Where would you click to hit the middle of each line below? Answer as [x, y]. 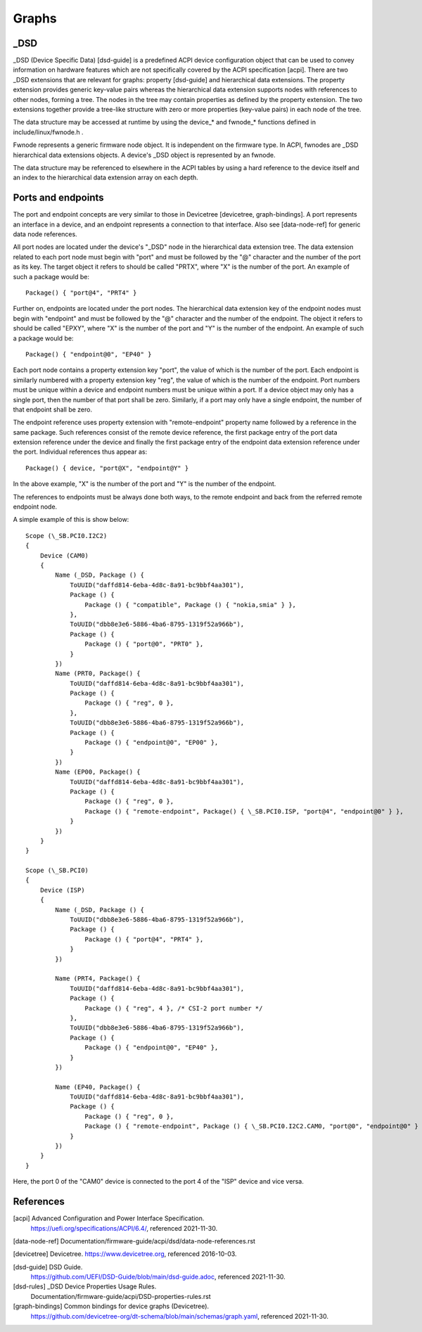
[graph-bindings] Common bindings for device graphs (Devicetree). [111, 1306]
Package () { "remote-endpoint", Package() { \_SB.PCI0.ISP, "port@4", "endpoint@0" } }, [244, 811]
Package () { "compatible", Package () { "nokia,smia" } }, [191, 604]
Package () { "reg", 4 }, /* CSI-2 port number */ [174, 1008]
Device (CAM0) [64, 555]
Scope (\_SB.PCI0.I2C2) [66, 536]
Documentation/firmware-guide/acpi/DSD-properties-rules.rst [121, 1296]
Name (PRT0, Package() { [98, 674]
